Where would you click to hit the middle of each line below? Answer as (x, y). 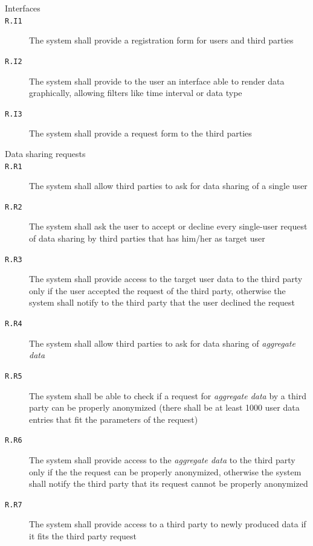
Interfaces (23, 8)
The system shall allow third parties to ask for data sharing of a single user (168, 186)
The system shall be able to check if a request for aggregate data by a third (168, 395)
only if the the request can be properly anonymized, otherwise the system (165, 471)
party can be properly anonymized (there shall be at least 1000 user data (164, 407)
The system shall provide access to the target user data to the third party (166, 279)
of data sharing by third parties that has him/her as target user (147, 238)
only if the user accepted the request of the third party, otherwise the (157, 290)
